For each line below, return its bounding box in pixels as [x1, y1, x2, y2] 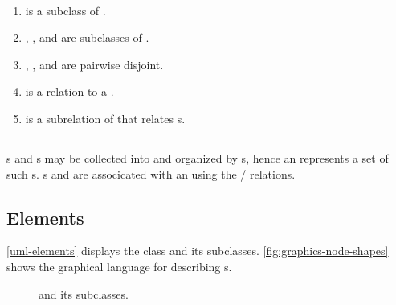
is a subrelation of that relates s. [25, 109, 186, 126]
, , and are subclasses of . [25, 29, 149, 46]
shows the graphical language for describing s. [6, 258, 232, 274]
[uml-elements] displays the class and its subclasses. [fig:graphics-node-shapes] [6, 242, 389, 259]
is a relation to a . [25, 83, 114, 100]
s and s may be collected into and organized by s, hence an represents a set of [6, 149, 389, 166]
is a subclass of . [25, 2, 106, 19]
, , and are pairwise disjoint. [25, 56, 164, 72]
